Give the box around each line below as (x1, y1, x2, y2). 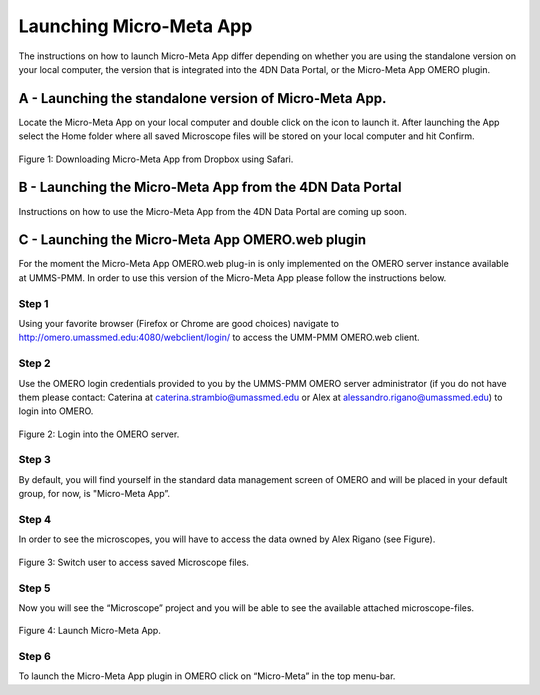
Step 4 (18, 512, 52, 526)
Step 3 (18, 453, 52, 467)
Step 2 (18, 356, 51, 370)
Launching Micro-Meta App (18, 15, 253, 37)
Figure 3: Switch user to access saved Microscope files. (18, 556, 250, 568)
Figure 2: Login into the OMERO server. (18, 428, 180, 440)
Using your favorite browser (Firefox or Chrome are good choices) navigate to (18, 317, 340, 329)
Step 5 (18, 581, 51, 595)
